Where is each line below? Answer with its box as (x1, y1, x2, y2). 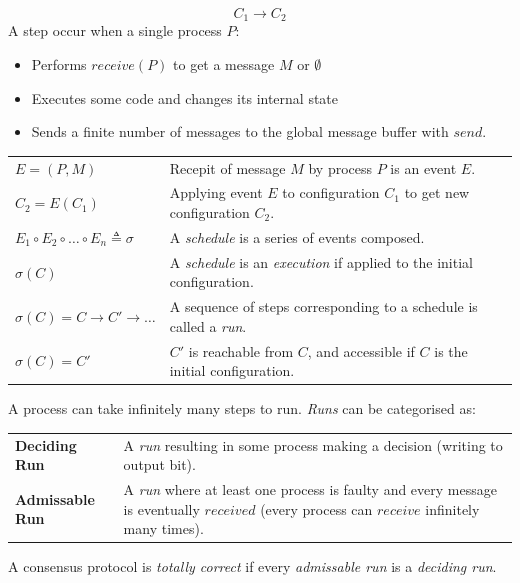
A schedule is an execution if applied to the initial (169, 251, 473, 272)
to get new (404, 182, 470, 203)
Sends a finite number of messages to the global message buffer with (31, 121, 449, 142)
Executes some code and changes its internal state (31, 87, 339, 108)
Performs (31, 54, 87, 75)
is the (434, 340, 468, 361)
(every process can (260, 498, 373, 519)
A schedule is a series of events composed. (169, 226, 425, 247)
